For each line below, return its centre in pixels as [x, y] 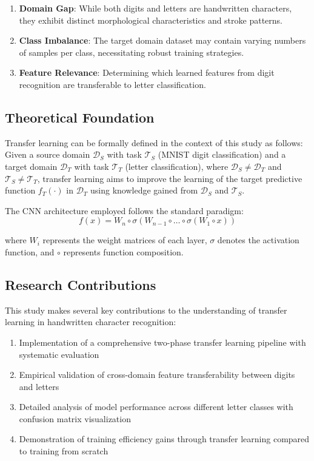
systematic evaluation [59, 354]
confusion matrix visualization [75, 418]
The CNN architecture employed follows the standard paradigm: [124, 210]
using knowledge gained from [144, 190]
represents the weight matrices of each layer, [125, 240]
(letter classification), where [177, 166]
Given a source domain [48, 154]
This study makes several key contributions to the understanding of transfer [146, 310]
